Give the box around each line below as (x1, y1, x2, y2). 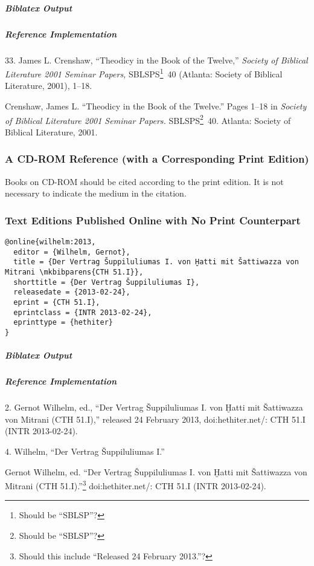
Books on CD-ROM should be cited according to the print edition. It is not (5, 175, 284, 187)
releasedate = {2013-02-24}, (13, 288, 130, 297)
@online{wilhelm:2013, (5, 238, 96, 247)
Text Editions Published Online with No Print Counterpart (5, 212, 301, 227)
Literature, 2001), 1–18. (5, 79, 92, 92)
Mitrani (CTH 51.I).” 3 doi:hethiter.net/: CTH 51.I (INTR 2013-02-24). (5, 478, 266, 492)
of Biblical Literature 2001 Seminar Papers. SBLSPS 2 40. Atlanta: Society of (5, 112, 291, 126)
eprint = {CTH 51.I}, (13, 298, 100, 307)
